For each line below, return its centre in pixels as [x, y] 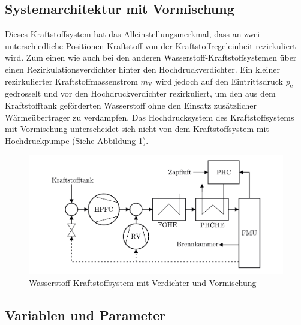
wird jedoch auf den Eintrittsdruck [219, 81]
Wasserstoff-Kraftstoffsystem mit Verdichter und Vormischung [143, 282]
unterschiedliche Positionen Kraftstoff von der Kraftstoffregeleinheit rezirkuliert [150, 45]
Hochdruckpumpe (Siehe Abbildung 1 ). [77, 140]
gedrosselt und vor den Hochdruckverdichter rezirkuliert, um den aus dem [140, 93]
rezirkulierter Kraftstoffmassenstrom [71, 81]
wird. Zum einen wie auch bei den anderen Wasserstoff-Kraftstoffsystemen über [151, 57]
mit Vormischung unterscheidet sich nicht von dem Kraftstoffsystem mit [137, 129]
